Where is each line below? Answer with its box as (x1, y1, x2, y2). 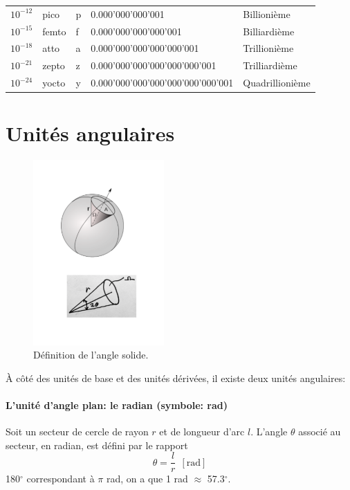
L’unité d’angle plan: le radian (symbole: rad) (6, 397, 228, 412)
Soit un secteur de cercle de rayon (6, 424, 149, 439)
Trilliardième (243, 58, 297, 73)
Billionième (243, 6, 291, 21)
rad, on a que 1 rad (106, 471, 188, 486)
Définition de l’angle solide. (33, 347, 149, 362)
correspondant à (26, 471, 95, 486)
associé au (298, 424, 341, 439)
